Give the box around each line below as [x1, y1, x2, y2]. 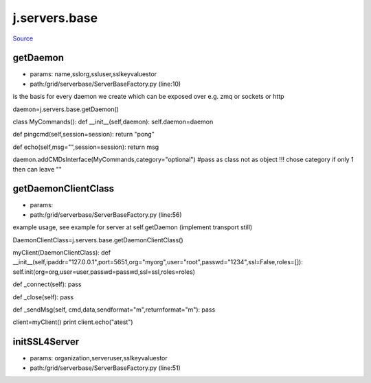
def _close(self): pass [12, 292, 74, 301]
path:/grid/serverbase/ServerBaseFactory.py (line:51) [30, 364, 181, 372]
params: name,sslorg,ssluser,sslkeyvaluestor [30, 70, 157, 78]
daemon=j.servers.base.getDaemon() [12, 105, 120, 113]
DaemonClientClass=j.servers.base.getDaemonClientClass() [12, 235, 183, 244]
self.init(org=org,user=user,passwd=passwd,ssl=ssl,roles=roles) [12, 268, 196, 276]
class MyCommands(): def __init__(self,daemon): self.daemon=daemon [12, 117, 214, 126]
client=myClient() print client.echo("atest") [12, 318, 133, 326]
